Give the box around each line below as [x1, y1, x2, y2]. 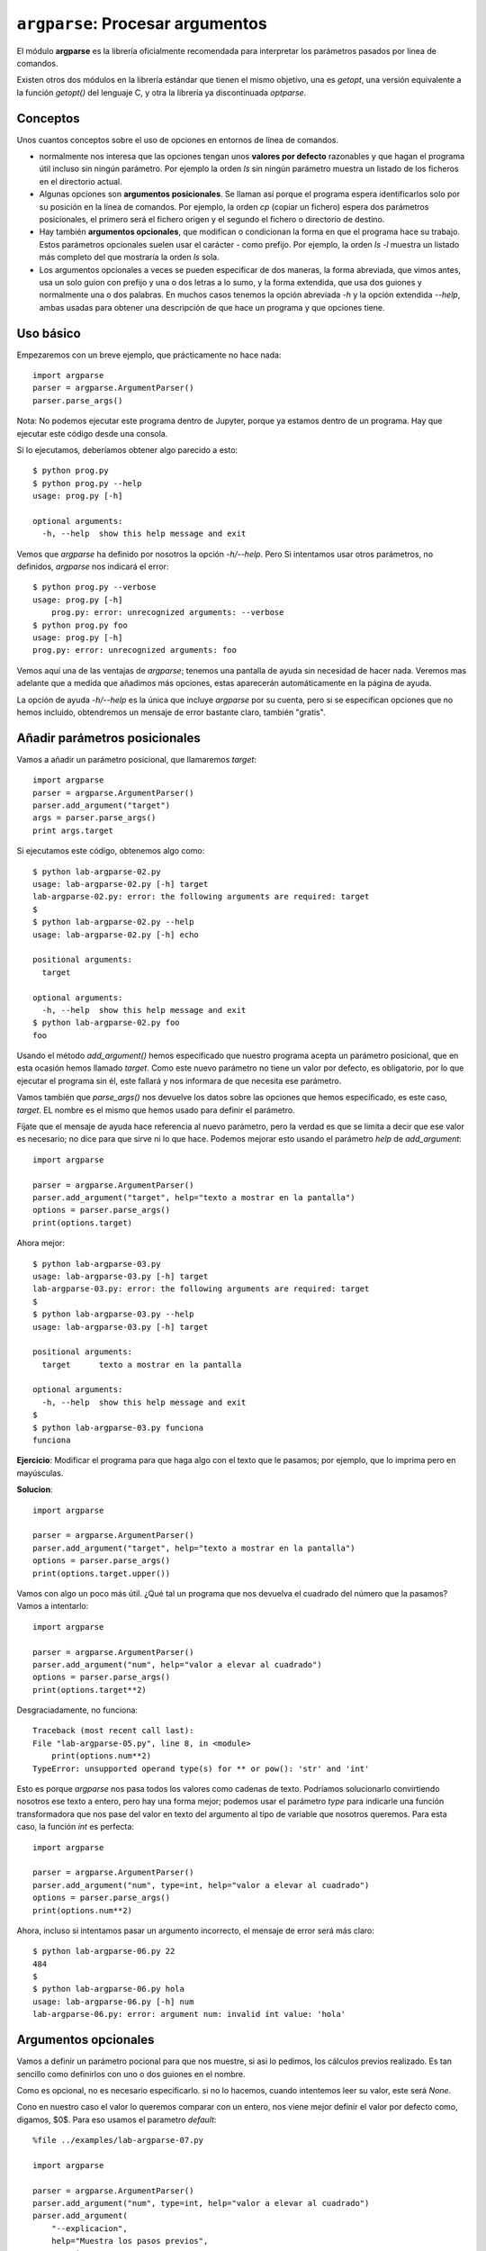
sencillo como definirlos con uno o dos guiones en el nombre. [16, 2068, 246, 2079]
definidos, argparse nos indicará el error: [16, 561, 169, 572]
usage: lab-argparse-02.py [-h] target [32, 879, 209, 890]
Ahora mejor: [16, 1238, 65, 1249]
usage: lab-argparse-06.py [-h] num [32, 1996, 194, 2007]
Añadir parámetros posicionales [16, 730, 202, 746]
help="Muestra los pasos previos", [50, 2236, 209, 2246]
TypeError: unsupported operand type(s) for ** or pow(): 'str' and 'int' [32, 1763, 370, 1774]
